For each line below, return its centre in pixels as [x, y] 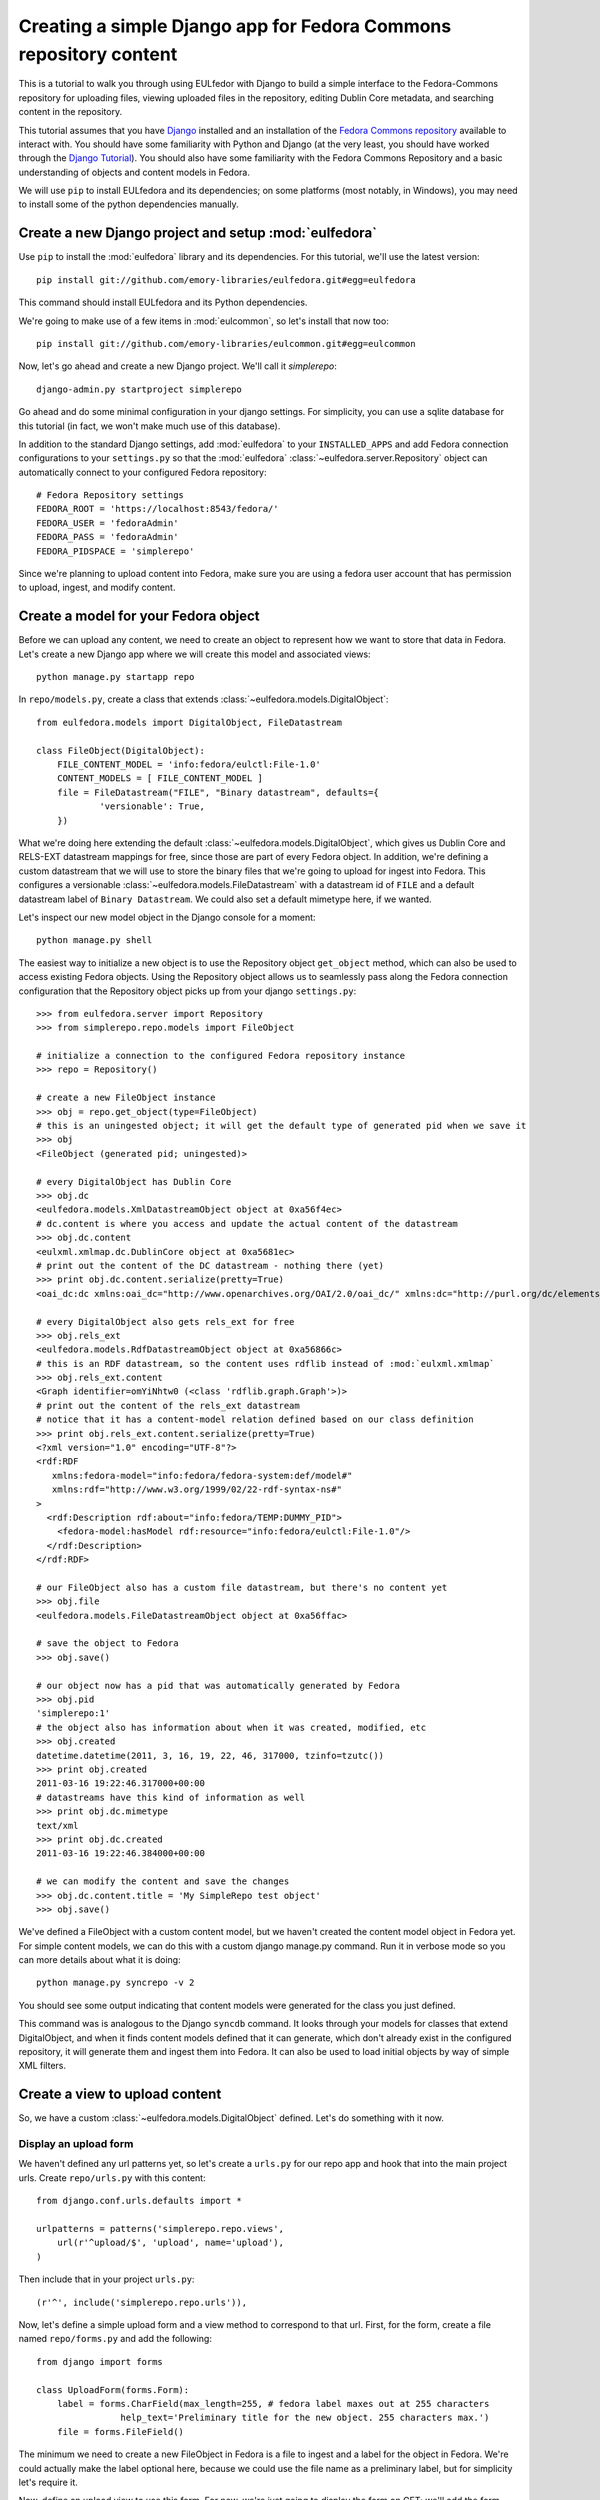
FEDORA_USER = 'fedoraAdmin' [107, 523]
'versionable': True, [152, 806]
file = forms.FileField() [120, 2431]
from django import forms [100, 2361]
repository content [98, 54]
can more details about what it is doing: [99, 1960]
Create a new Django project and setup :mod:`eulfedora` [197, 233]
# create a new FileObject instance [126, 1098]
